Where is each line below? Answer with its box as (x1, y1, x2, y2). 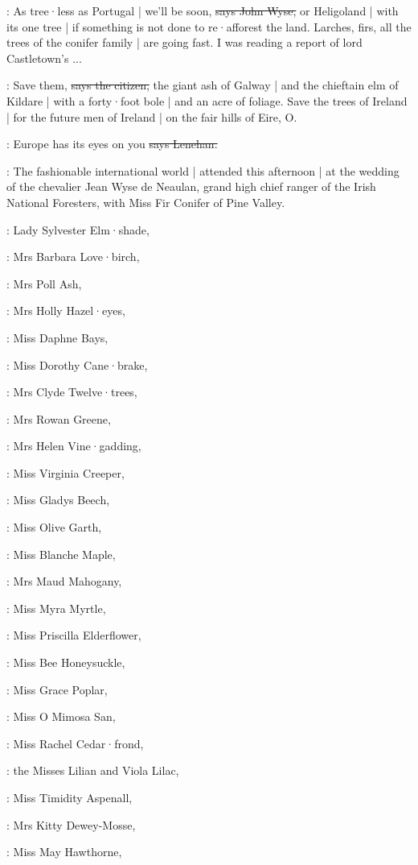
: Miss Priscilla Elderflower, (6, 627, 141, 644)
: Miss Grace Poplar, (6, 681, 108, 697)
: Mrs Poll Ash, (6, 275, 82, 292)
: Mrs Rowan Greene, (6, 410, 111, 427)
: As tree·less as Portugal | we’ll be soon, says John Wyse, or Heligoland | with (6, 2, 399, 19)
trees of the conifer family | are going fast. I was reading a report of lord (6, 34, 363, 51)
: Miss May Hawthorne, (6, 843, 122, 860)
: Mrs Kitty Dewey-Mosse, (6, 816, 136, 833)
